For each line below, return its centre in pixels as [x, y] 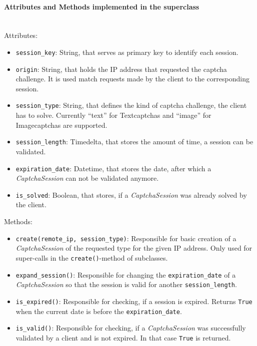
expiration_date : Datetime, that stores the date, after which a [113, 168]
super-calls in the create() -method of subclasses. [92, 257]
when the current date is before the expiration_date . [99, 311]
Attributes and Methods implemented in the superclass [102, 6]
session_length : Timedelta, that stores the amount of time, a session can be [134, 142]
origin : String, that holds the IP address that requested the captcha [121, 69]
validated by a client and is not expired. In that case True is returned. [123, 337]
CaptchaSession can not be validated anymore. [87, 178]
